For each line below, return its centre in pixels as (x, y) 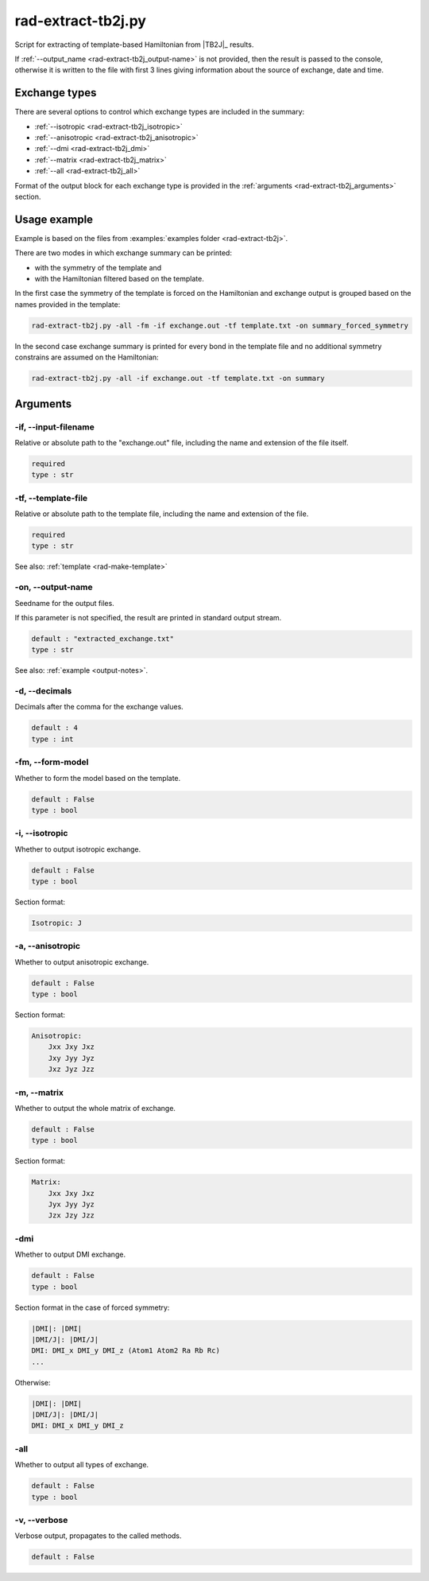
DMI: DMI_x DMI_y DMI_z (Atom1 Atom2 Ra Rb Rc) (126, 1351)
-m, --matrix (39, 1092)
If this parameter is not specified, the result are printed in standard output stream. (148, 617)
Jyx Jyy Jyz (71, 1204)
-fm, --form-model (52, 762)
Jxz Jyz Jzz (71, 1069)
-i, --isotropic (41, 833)
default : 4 (55, 728)
